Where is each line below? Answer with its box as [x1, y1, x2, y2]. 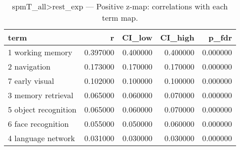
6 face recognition [8, 118, 69, 129]
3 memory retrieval [8, 89, 74, 101]
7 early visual [8, 75, 54, 86]
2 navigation [8, 61, 51, 72]
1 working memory [8, 46, 73, 58]
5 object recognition [8, 104, 77, 115]
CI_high [160, 32, 195, 43]
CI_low [122, 32, 153, 43]
